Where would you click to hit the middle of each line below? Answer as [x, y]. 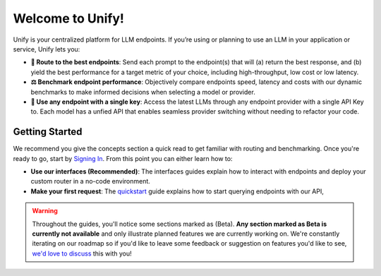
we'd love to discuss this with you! [82, 253]
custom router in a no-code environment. [91, 181]
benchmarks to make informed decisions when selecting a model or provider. [143, 92]
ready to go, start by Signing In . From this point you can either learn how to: [123, 158]
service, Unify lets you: [47, 49]
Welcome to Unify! [69, 18]
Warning [45, 211]
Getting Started [48, 132]
